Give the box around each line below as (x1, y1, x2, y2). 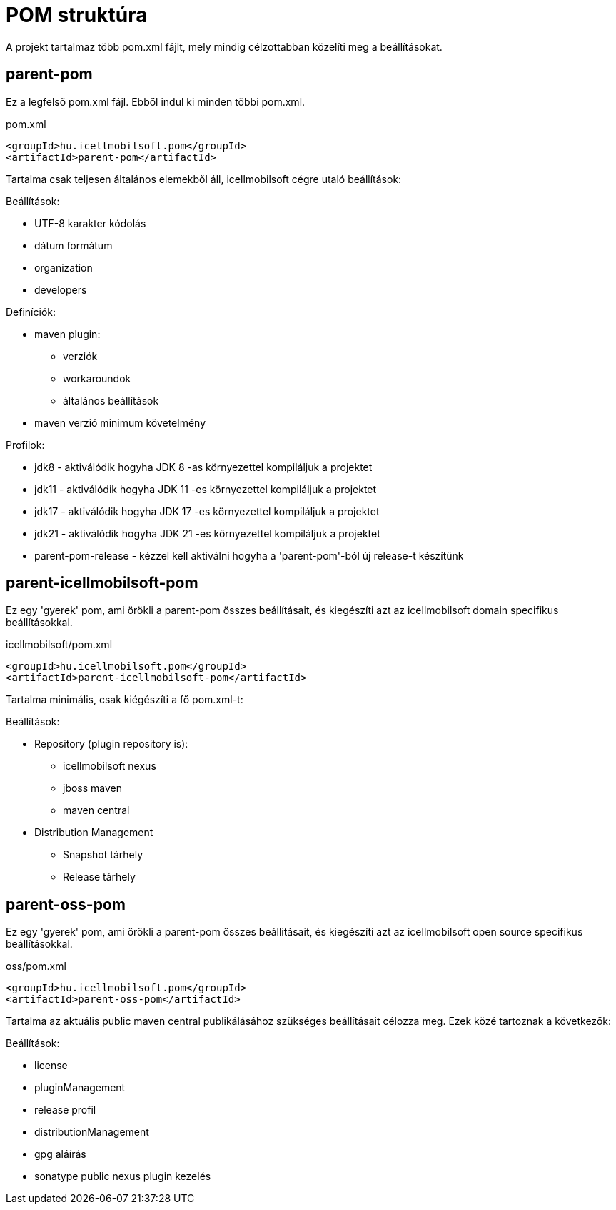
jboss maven (63, 782, 123, 795)
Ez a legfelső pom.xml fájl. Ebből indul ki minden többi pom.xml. (6, 95, 306, 108)
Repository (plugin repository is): (34, 738, 188, 750)
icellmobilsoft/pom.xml (6, 638, 113, 651)
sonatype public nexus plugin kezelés (34, 1170, 211, 1183)
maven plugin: (34, 327, 101, 340)
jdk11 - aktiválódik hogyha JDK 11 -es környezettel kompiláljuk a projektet (34, 482, 377, 495)
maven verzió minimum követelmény (34, 416, 206, 429)
